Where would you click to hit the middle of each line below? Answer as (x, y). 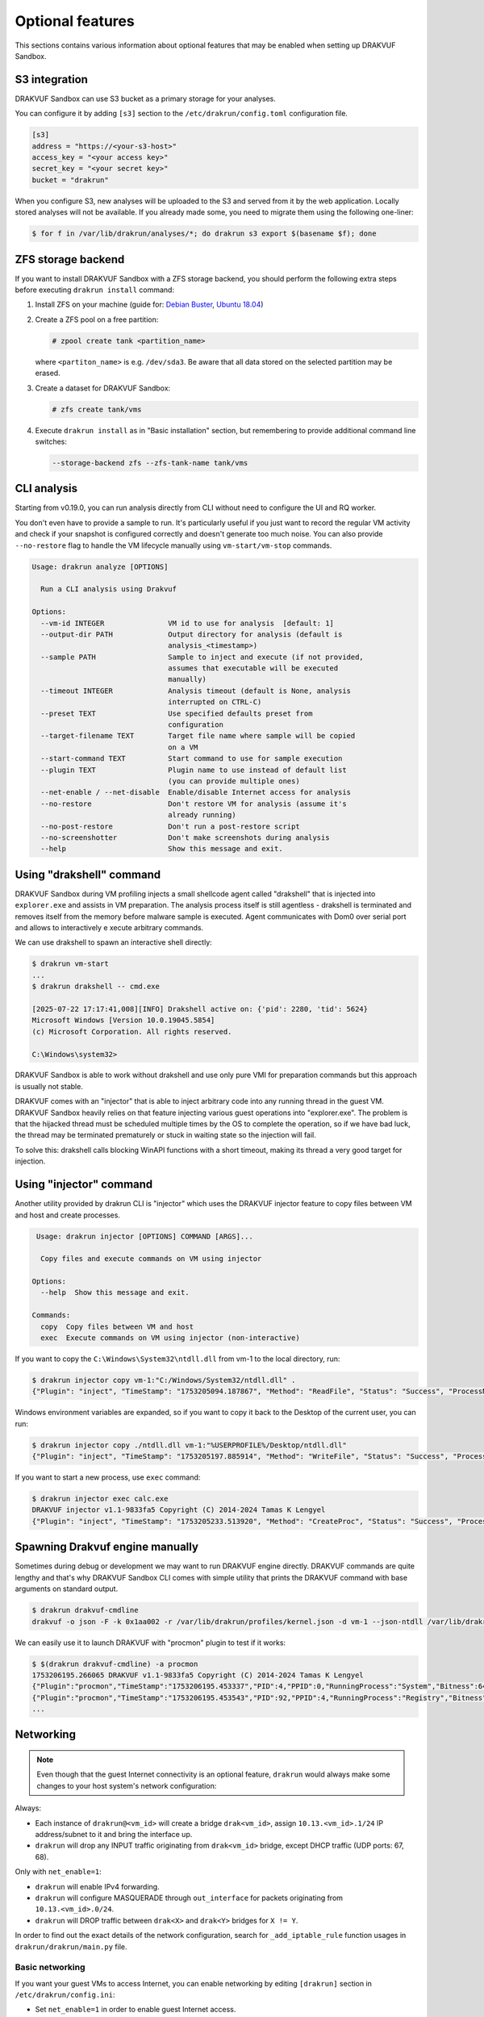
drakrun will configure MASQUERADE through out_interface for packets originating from (189, 1898)
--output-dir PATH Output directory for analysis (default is (192, 634)
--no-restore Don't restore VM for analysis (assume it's (194, 804)
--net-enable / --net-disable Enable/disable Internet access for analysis (196, 792)
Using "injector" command (84, 1185)
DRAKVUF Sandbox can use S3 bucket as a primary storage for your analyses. (145, 98)
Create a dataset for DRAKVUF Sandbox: (103, 388)
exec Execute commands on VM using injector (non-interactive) (170, 1338)
